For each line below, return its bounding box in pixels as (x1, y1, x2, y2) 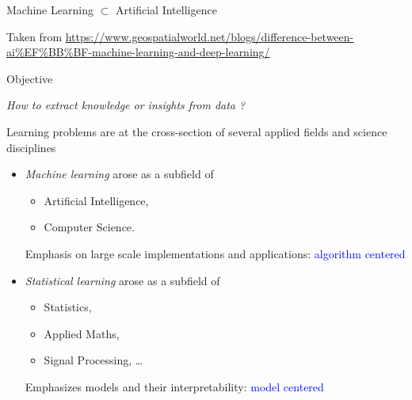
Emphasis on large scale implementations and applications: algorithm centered (25, 245, 406, 261)
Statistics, (44, 299, 92, 315)
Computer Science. (44, 219, 135, 235)
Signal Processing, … (44, 352, 143, 368)
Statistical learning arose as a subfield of (25, 272, 220, 288)
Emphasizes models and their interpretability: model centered (25, 378, 324, 394)
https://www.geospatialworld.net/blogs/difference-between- (65, 28, 354, 44)
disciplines (6, 139, 56, 155)
